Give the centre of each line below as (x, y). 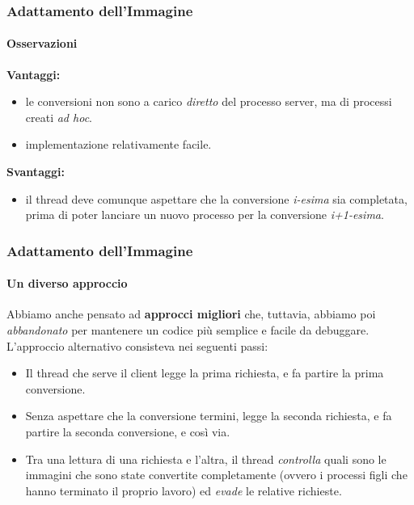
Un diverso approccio (67, 283)
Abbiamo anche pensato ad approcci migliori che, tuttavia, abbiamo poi (191, 314)
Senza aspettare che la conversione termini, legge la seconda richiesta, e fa (209, 416)
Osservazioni (42, 43)
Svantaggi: (36, 172)
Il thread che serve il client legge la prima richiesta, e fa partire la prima (205, 373)
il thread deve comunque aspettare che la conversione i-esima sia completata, (216, 198)
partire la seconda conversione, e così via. (128, 431)
